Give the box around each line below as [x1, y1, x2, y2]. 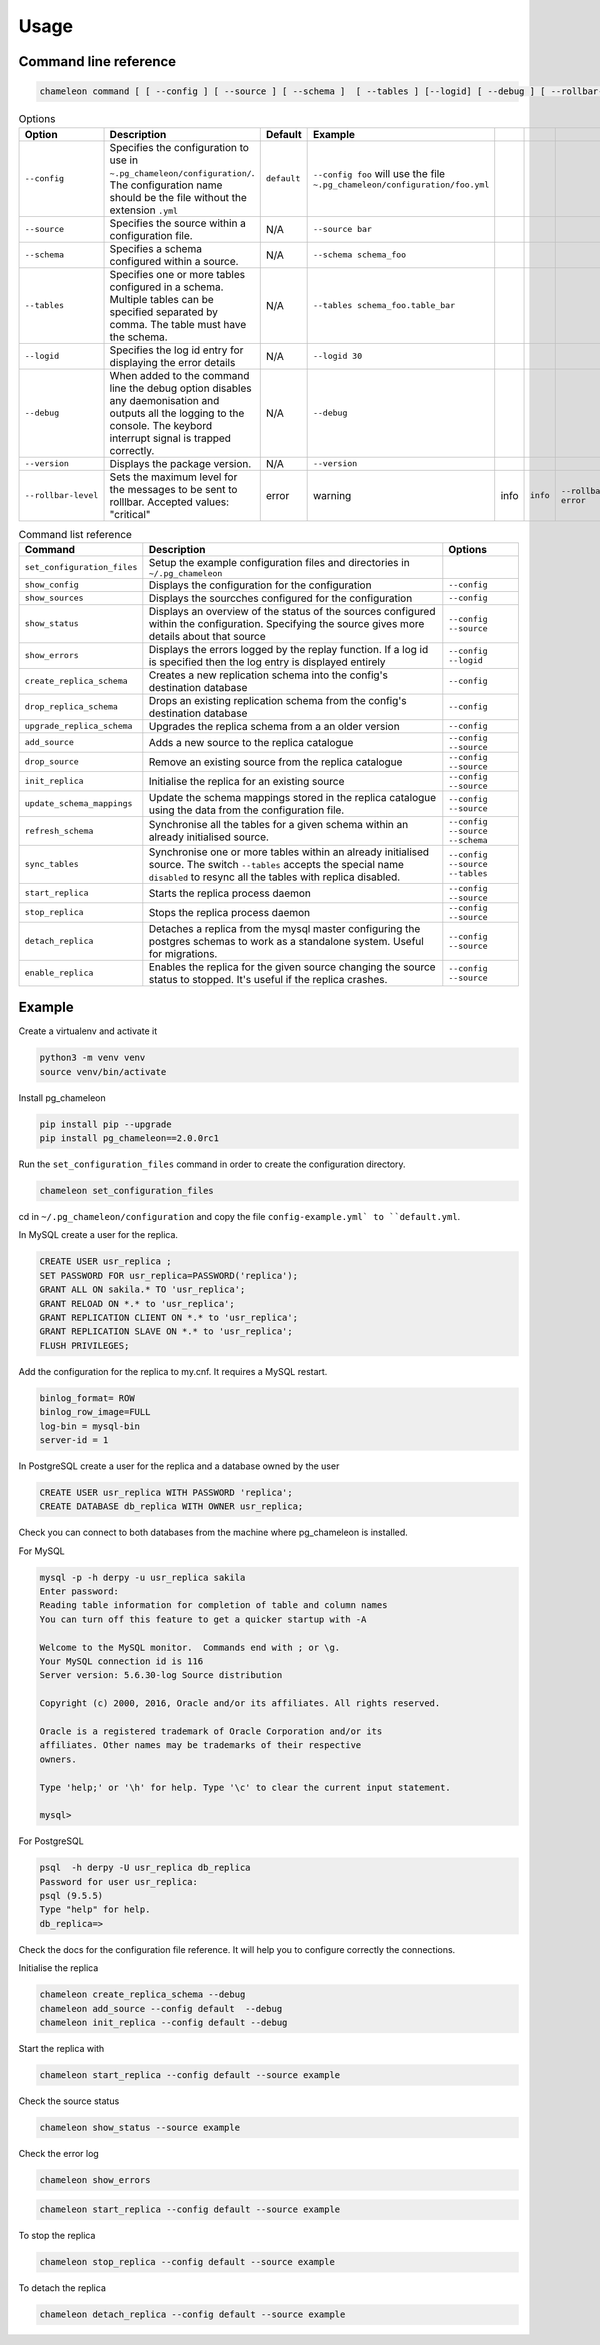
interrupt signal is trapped [109, 431, 232, 445]
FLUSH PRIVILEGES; [39, 1340, 130, 1351]
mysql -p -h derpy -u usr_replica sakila [39, 1571, 246, 1583]
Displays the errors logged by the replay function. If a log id [148, 642, 429, 656]
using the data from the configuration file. [148, 803, 345, 817]
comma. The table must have [109, 317, 247, 331]
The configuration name [109, 178, 223, 192]
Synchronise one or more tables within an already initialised [148, 845, 430, 859]
